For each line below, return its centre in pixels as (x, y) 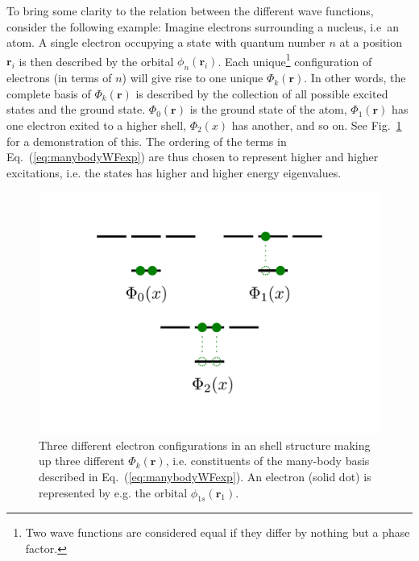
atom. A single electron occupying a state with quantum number (166, 42)
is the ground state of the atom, (268, 109)
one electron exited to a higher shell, (96, 125)
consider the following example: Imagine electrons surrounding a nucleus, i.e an (203, 26)
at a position (371, 42)
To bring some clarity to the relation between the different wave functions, (190, 10)
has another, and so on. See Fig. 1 (317, 125)
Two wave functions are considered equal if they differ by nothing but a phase (218, 532)
